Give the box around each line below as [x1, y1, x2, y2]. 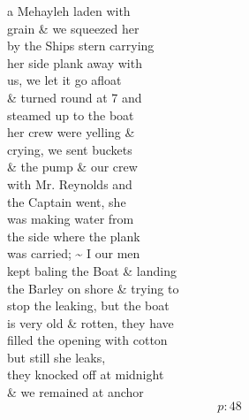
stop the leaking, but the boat [7, 296, 170, 315]
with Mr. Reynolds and [7, 174, 132, 193]
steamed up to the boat [7, 105, 134, 124]
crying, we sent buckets [7, 140, 132, 158]
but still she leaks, [7, 347, 106, 366]
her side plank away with [7, 53, 142, 72]
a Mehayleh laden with [7, 2, 131, 19]
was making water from [7, 210, 134, 228]
